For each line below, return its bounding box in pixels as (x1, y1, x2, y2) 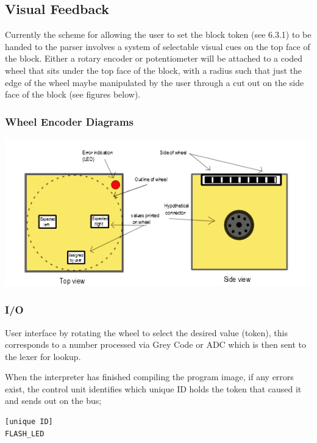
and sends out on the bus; (5, 394, 102, 407)
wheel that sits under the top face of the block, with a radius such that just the (5, 63, 302, 76)
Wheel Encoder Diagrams (5, 113, 134, 129)
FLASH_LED (5, 429, 45, 438)
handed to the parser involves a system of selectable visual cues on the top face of (5, 40, 310, 52)
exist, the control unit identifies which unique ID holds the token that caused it (5, 382, 302, 395)
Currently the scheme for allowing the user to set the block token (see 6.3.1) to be (5, 28, 312, 41)
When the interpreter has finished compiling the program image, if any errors (5, 370, 294, 383)
